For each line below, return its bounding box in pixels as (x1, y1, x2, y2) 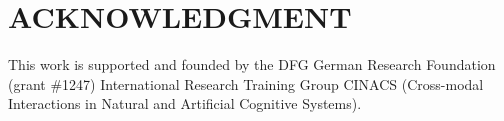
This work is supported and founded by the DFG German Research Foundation (8, 54, 496, 75)
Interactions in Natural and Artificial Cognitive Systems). (8, 93, 362, 114)
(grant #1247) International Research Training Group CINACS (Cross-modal (8, 73, 484, 94)
